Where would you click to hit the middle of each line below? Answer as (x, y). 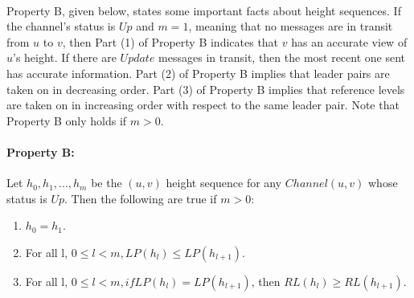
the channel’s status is (61, 26)
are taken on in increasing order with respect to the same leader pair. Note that (203, 105)
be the (107, 183)
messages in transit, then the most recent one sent (282, 57)
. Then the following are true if (141, 198)
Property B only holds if (67, 120)
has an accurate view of (349, 41)
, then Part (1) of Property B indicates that (170, 41)
